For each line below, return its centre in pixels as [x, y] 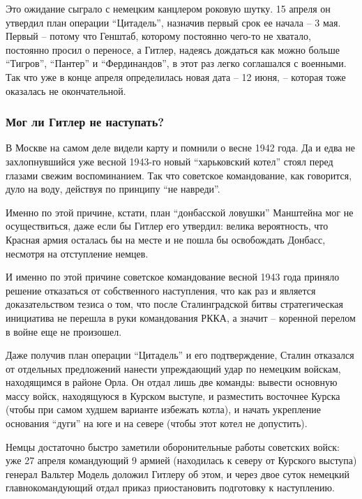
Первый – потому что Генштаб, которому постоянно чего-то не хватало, [158, 36]
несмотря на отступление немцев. [77, 253]
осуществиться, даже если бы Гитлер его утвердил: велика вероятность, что [167, 226]
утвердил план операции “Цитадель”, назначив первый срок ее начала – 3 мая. [173, 22]
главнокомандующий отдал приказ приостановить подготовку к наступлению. [170, 487]
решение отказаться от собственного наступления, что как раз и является [161, 290]
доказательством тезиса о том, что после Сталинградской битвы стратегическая [174, 304]
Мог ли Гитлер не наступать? [85, 122]
